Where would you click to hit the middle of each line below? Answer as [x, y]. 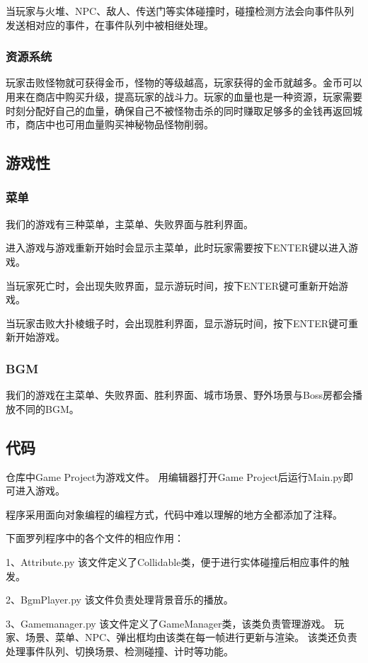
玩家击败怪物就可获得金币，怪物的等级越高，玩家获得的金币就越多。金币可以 [184, 83]
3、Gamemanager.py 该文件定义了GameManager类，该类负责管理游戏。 [168, 623]
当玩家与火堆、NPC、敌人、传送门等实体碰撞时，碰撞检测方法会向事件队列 [180, 11]
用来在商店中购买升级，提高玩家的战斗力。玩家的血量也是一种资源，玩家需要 [184, 96]
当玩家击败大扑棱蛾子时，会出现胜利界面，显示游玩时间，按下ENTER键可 [177, 323]
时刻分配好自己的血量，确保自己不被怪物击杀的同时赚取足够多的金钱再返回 [179, 110]
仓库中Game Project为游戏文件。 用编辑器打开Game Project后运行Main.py [175, 476]
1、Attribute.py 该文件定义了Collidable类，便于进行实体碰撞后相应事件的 [173, 561]
